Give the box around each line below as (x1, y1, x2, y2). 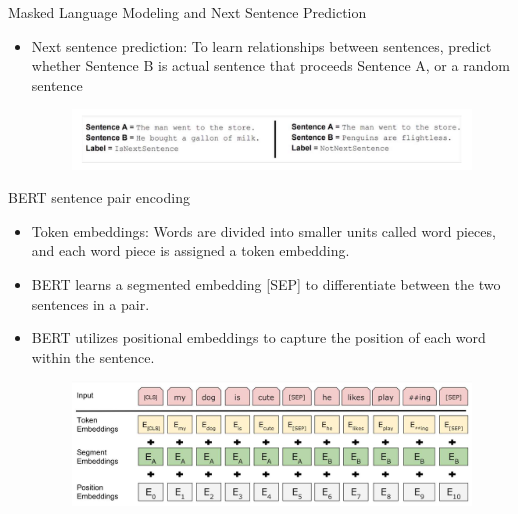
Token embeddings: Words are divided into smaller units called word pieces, (31, 220, 496, 241)
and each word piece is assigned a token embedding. (31, 240, 350, 261)
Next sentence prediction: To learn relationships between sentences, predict (31, 35, 492, 56)
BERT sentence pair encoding (8, 187, 190, 208)
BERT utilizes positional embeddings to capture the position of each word (31, 327, 486, 348)
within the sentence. (31, 346, 155, 367)
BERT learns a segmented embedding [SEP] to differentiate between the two (31, 273, 501, 294)
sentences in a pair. (31, 293, 150, 314)
